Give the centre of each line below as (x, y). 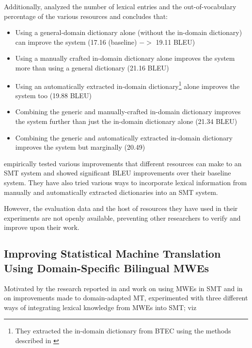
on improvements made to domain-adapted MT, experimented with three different (126, 298)
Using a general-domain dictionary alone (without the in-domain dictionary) (129, 32)
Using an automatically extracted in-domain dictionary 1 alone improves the (127, 85)
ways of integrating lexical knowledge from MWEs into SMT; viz (100, 307)
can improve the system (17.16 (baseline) (76, 42)
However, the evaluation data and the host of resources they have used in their (121, 208)
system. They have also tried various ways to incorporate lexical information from (126, 182)
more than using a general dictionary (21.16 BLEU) (92, 67)
